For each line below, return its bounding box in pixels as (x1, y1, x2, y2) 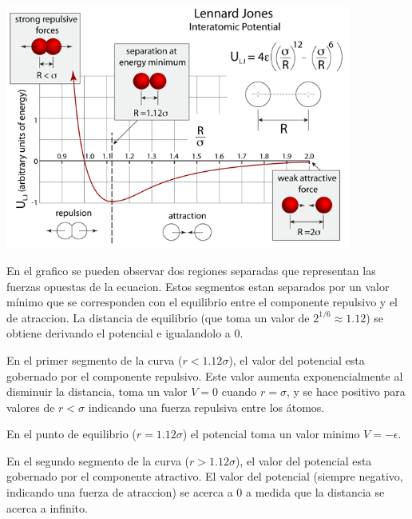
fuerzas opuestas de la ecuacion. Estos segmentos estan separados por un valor (6, 277, 390, 294)
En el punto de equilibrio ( (6, 425, 137, 442)
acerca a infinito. (6, 499, 88, 516)
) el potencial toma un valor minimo (182, 425, 360, 442)
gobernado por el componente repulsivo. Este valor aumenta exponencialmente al (6, 367, 403, 384)
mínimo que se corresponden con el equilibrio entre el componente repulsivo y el (6, 293, 398, 310)
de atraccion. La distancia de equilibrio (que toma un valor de (6, 309, 310, 325)
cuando (221, 383, 257, 400)
